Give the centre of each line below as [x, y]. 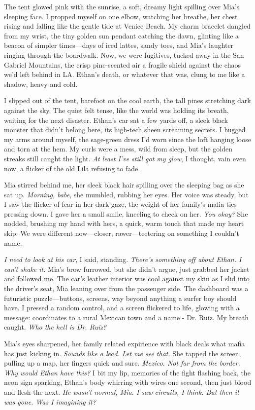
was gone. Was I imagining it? [50, 401]
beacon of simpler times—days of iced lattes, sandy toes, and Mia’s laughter [119, 45]
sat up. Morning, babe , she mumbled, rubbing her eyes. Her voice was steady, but [126, 194]
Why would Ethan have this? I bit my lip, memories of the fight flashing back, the [127, 372]
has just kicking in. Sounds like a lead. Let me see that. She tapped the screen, [123, 353]
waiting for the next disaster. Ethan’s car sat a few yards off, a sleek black [116, 120]
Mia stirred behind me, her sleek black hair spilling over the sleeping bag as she [124, 185]
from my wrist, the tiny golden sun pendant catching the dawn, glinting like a [122, 35]
